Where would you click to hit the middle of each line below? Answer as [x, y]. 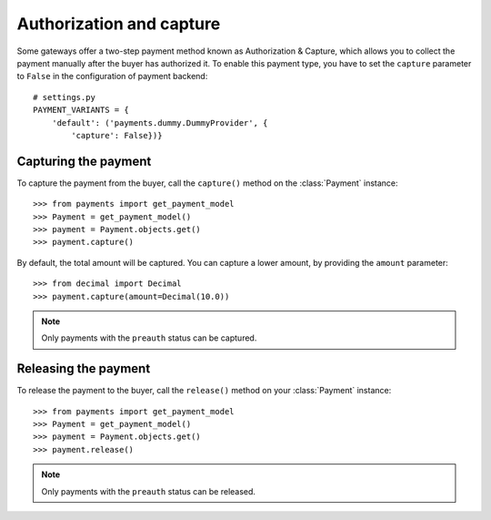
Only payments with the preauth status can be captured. [149, 338]
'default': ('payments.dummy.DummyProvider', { [160, 122]
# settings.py [64, 97]
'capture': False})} [117, 135]
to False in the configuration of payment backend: [112, 76]
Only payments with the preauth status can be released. [149, 491]
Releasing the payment [84, 369]
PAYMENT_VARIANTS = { [81, 110]
